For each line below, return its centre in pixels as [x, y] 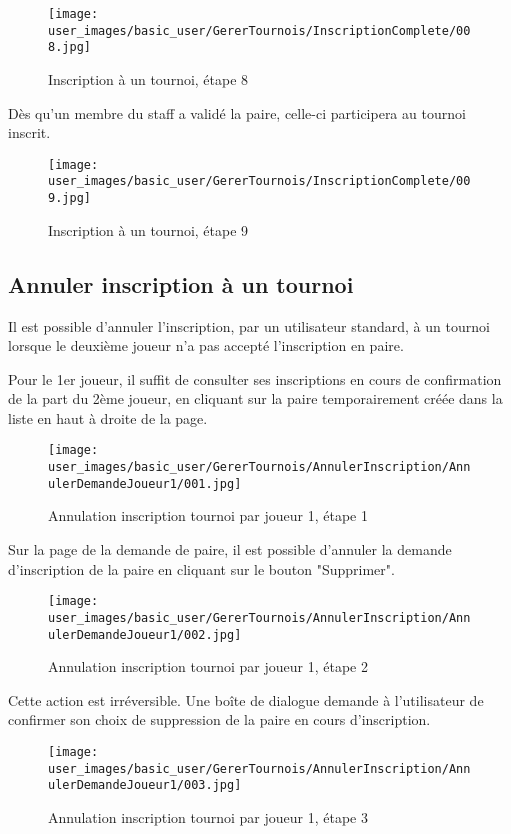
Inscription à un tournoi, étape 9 [148, 229]
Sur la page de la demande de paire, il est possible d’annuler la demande [230, 549]
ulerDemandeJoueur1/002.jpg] [145, 634]
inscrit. [29, 132]
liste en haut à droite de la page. [108, 417]
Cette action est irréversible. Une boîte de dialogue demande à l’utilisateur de [246, 699]
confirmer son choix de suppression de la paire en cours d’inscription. [219, 719]
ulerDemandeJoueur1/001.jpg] [145, 483]
